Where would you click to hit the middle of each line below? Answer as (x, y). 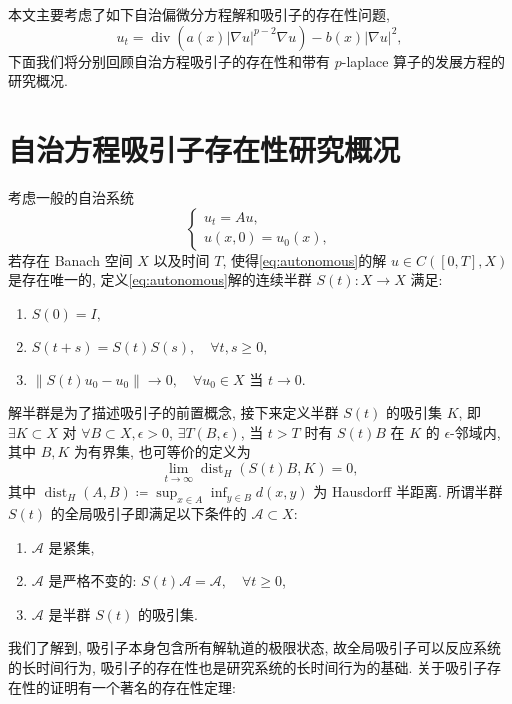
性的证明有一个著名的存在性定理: (128, 686)
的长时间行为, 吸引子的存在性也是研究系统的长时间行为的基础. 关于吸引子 (248, 667)
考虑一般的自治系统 (71, 196)
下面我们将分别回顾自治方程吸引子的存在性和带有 (169, 60)
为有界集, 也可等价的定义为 (162, 451)
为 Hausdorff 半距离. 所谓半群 (408, 491)
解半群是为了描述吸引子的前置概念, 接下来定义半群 (173, 412)
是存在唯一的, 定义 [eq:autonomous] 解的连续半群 (160, 279)
